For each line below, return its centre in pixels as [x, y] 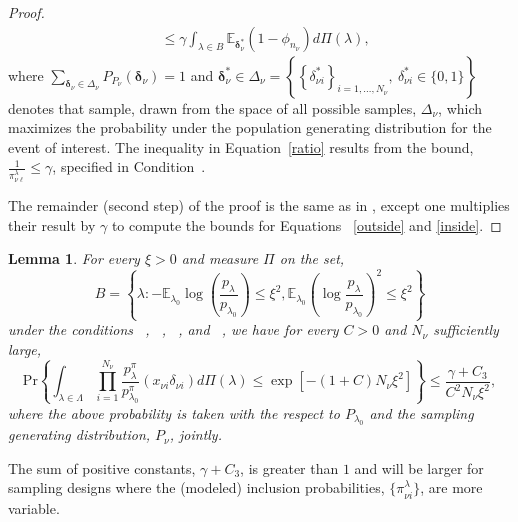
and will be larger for [419, 467]
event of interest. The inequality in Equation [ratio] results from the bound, [241, 146]
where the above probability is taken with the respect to [174, 412]
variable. [34, 507]
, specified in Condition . [129, 166]
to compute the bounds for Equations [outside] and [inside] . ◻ [306, 224]
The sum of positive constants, [102, 467]
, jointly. [195, 434]
